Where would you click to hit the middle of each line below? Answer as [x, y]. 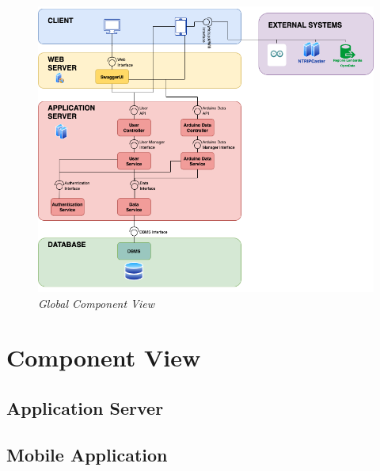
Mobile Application [87, 454]
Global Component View [97, 303]
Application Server [85, 407]
